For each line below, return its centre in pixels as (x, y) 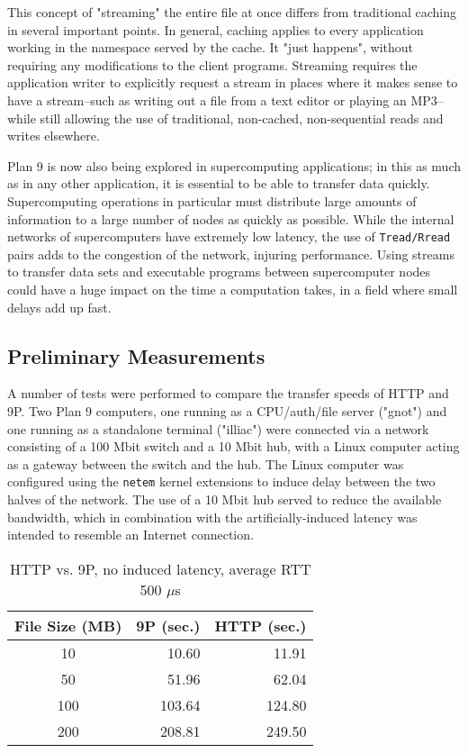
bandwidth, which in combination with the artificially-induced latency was (212, 517)
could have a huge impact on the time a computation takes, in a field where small (233, 289)
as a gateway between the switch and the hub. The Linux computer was (206, 463)
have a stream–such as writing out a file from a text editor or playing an (207, 100)
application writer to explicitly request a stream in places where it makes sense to (233, 82)
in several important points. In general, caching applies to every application (216, 29)
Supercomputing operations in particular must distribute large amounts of (212, 200)
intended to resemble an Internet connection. (130, 535)
